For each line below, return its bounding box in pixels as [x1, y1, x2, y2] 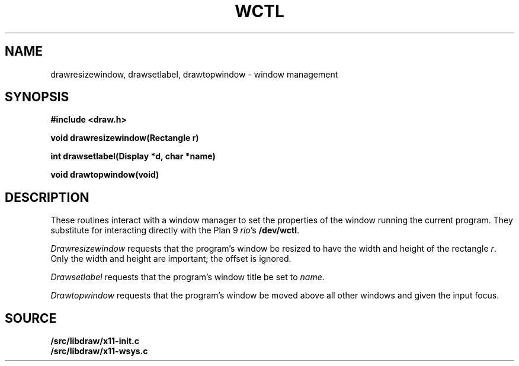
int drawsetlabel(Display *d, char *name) [50, 151, 216, 162]
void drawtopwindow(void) [50, 169, 159, 180]
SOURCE [5, 310, 57, 326]
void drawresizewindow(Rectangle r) [50, 133, 199, 143]
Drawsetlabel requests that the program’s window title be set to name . [50, 272, 325, 282]
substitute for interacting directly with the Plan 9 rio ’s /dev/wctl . [50, 225, 300, 236]
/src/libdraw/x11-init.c [50, 336, 139, 346]
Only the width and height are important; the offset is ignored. [50, 253, 291, 264]
